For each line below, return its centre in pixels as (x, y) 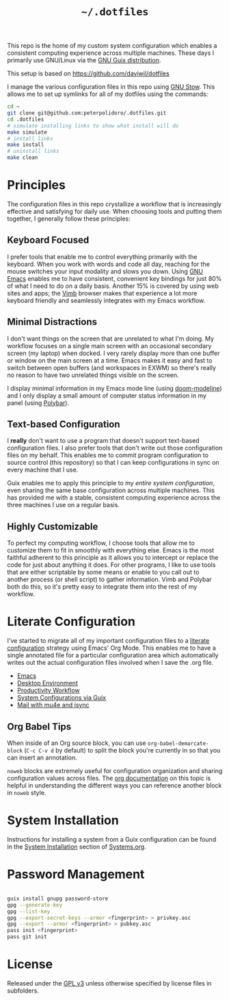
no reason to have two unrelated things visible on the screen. (93, 375)
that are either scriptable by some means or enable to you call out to (103, 572)
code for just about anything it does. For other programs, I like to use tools (111, 565)
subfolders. (23, 990)
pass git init (27, 937)
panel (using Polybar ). (38, 402)
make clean (23, 158)
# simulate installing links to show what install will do (93, 125)
